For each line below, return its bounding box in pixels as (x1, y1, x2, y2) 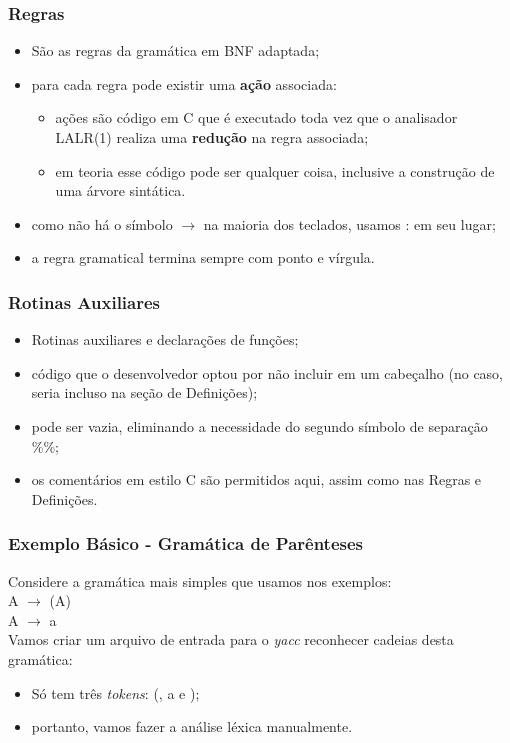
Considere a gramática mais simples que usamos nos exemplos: (8, 570, 392, 591)
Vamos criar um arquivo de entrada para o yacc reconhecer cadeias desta (8, 629, 454, 650)
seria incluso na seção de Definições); (31, 382, 258, 403)
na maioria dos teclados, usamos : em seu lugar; (203, 213, 496, 234)
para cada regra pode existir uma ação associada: (31, 73, 337, 94)
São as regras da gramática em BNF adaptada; (31, 40, 320, 61)
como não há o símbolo (31, 213, 173, 234)
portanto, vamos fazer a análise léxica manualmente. (31, 716, 353, 737)
